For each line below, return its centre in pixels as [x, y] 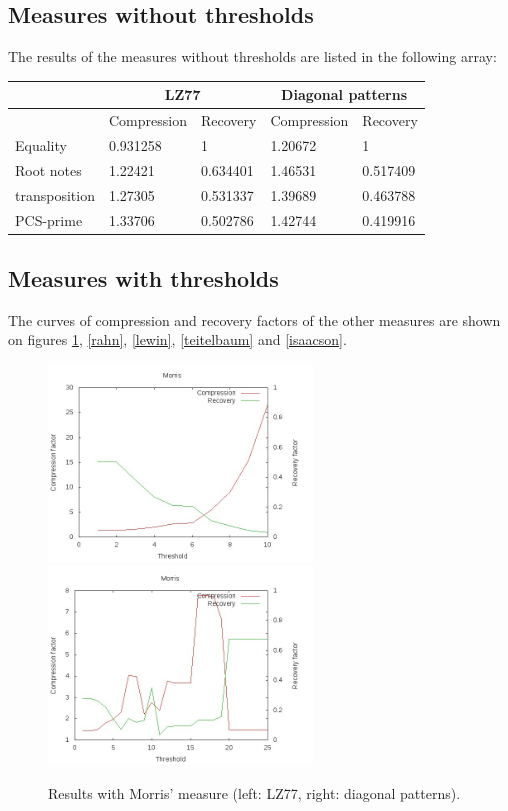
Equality [41, 144]
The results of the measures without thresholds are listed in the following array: [252, 56]
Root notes [48, 169]
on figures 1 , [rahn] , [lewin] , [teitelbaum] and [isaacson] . [177, 339]
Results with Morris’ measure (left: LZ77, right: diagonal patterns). [254, 793]
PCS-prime [49, 219]
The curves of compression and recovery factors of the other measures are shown [254, 319]
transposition [55, 194]
